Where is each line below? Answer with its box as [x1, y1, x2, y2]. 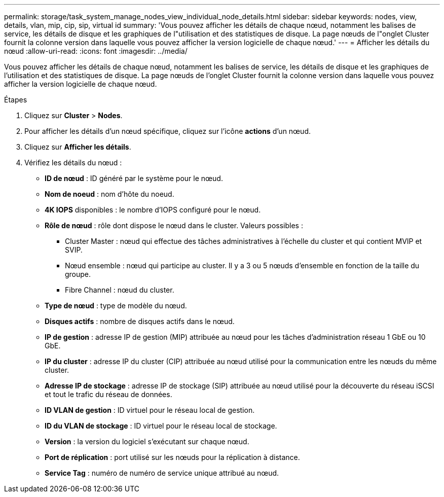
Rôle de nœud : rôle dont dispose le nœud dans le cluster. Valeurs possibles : [45, 221, 303, 230]
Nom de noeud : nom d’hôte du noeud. [45, 190, 174, 198]
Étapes [4, 95, 27, 104]
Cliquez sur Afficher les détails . [24, 143, 131, 151]
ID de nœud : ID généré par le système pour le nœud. [45, 174, 223, 183]
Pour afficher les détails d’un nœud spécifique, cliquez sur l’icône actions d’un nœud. [24, 127, 311, 135]
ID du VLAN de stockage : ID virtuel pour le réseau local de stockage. [45, 421, 277, 430]
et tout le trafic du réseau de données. [45, 390, 172, 399]
